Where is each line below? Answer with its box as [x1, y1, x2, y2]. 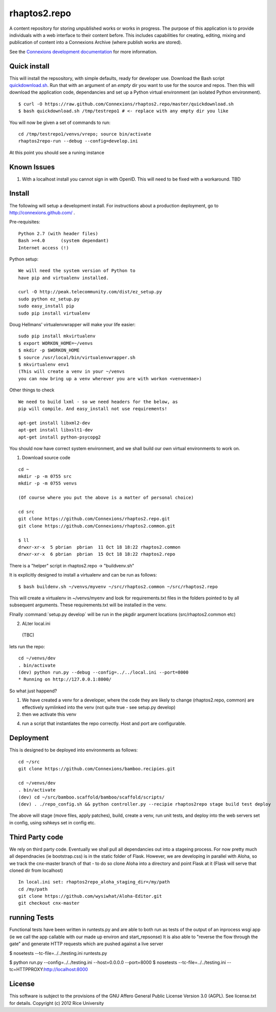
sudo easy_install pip [18, 303, 75, 309]
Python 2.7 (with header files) [18, 231, 98, 236]
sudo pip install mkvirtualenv [18, 333, 96, 339]
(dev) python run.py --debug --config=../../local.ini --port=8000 [18, 670, 189, 675]
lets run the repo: [9, 643, 45, 649]
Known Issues [9, 162, 55, 171]
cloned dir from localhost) [9, 867, 63, 873]
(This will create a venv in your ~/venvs [18, 369, 125, 374]
